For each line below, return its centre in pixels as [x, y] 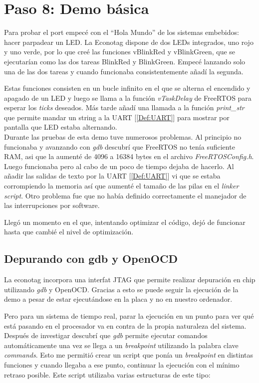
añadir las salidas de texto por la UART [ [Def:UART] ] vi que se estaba [112, 176]
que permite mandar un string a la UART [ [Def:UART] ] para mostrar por [117, 117]
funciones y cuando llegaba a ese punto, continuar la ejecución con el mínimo [122, 364]
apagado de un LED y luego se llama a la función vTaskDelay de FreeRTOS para [128, 97]
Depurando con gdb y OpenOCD [91, 259]
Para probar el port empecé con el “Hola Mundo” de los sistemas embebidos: [122, 32]
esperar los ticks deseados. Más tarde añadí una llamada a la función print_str [124, 107]
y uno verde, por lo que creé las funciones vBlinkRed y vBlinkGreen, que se [120, 52]
